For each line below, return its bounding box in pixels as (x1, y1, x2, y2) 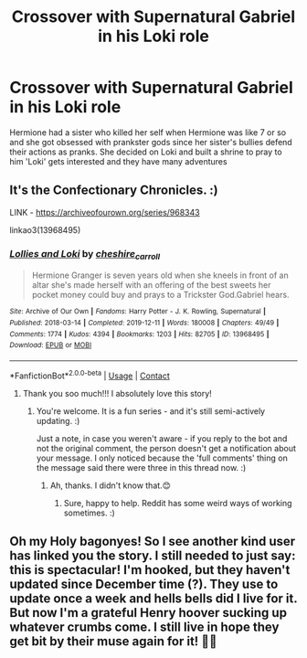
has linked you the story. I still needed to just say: (9, 547, 296, 563)
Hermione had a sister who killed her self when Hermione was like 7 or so (9, 126, 286, 138)
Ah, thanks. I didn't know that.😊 (49, 480, 171, 491)
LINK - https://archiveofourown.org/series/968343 (9, 207, 200, 218)
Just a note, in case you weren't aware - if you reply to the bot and (36, 432, 288, 444)
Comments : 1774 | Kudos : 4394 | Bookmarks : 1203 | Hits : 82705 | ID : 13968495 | (9, 329, 270, 339)
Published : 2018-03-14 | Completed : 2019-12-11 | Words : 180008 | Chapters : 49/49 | (9, 318, 280, 327)
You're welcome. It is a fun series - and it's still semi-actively (36, 405, 266, 417)
